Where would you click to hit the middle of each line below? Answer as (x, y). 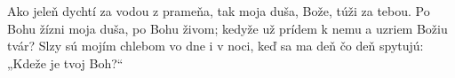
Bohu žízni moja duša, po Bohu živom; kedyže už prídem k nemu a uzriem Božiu (227, 28)
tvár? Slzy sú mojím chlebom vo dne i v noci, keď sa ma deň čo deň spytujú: (216, 46)
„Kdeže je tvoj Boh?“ (65, 62)
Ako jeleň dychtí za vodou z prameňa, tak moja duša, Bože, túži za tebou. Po (219, 11)
